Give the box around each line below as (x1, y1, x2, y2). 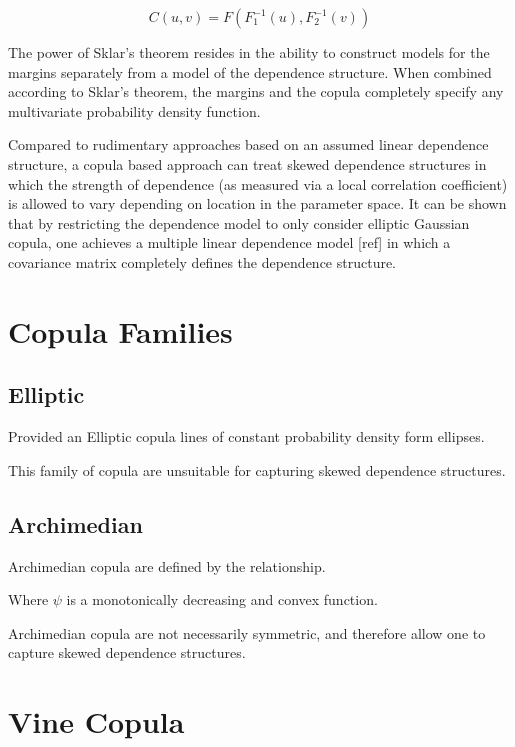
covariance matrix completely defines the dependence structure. (8, 251, 397, 272)
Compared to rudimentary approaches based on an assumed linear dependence (8, 134, 489, 155)
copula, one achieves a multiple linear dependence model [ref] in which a (8, 232, 451, 253)
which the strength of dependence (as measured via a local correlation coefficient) (8, 173, 508, 194)
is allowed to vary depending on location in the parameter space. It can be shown (8, 193, 507, 214)
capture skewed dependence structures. (8, 642, 246, 663)
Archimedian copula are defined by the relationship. (8, 555, 326, 576)
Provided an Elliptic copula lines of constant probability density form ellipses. (8, 426, 485, 447)
